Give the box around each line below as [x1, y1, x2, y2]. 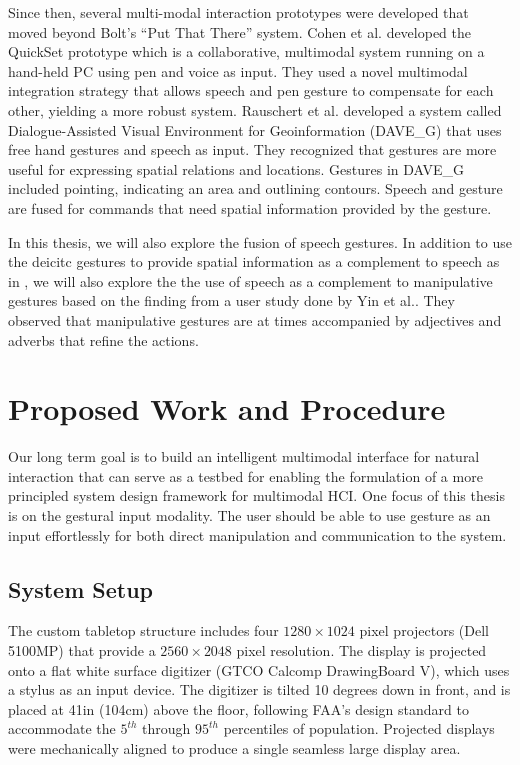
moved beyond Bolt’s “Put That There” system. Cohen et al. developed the [8, 21, 472, 42]
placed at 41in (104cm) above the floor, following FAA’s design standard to [8, 698, 469, 719]
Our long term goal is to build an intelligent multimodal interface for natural [8, 446, 480, 467]
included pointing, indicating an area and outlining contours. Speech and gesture [8, 178, 503, 199]
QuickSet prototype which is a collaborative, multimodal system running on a [8, 41, 485, 62]
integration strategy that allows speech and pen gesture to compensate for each [8, 80, 494, 101]
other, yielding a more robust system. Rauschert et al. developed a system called [8, 99, 502, 120]
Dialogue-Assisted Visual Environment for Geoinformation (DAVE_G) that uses [8, 119, 502, 140]
